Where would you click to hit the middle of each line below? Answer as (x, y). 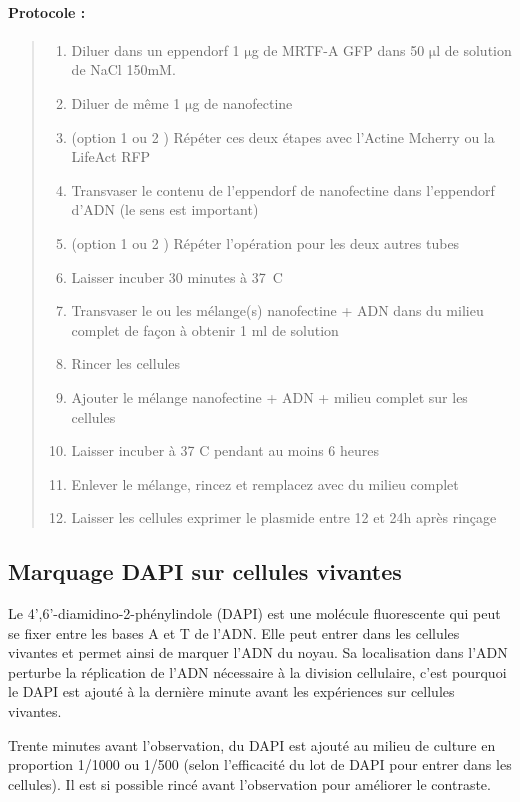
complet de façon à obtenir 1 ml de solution (205, 329)
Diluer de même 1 (126, 102)
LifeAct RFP (111, 156)
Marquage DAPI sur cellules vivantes (205, 571)
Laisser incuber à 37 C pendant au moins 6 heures (225, 450)
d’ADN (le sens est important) (165, 209)
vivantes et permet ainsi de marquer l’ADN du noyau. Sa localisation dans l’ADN (258, 652)
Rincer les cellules (126, 363)
